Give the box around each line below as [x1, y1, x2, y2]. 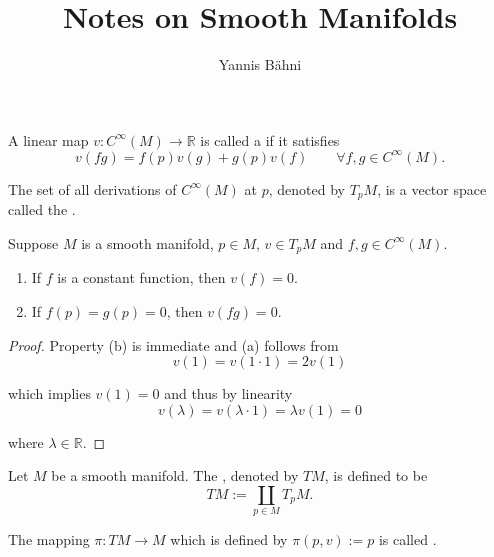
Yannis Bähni [218, 54, 302, 75]
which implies [8, 383, 91, 404]
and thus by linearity [164, 383, 293, 404]
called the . [8, 199, 76, 220]
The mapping [8, 529, 90, 550]
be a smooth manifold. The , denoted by [51, 465, 299, 486]
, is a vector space [377, 178, 487, 199]
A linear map [8, 129, 89, 150]
